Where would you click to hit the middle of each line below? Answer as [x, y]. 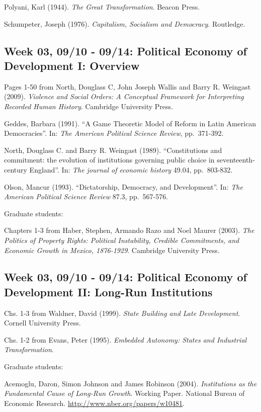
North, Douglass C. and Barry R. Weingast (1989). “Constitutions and [113, 150]
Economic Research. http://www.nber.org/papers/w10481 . [94, 403]
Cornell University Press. [42, 323]
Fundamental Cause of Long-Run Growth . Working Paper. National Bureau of [124, 393]
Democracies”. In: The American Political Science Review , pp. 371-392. [114, 133]
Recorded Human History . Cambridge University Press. [89, 106]
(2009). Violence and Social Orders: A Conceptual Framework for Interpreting [124, 96]
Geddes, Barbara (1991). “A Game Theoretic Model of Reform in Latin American [130, 123]
